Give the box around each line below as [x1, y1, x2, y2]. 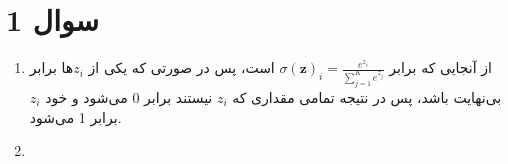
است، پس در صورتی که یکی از [88, 57, 275, 78]
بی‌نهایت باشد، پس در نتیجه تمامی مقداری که [232, 86, 502, 107]
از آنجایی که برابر [389, 57, 492, 78]
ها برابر [29, 57, 74, 78]
